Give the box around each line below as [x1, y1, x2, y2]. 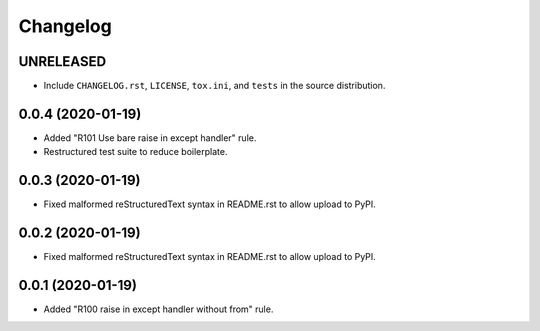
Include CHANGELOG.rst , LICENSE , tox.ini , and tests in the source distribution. [43, 80, 386, 92]
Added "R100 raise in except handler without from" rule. [43, 303, 274, 315]
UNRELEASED [18, 53, 107, 70]
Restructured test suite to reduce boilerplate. [43, 146, 228, 158]
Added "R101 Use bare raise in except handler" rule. [43, 131, 257, 144]
